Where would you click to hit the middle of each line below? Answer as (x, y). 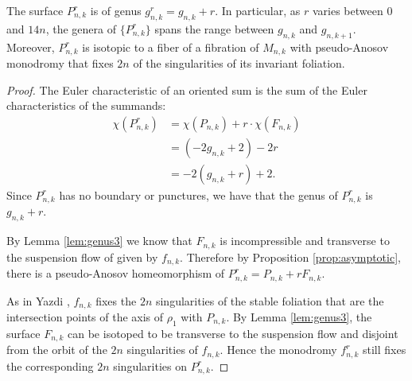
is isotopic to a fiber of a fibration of (171, 47)
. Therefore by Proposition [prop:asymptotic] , (290, 257)
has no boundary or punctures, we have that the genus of (198, 194)
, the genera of (81, 28)
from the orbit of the (57, 350)
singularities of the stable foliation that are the (270, 300)
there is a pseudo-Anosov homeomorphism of (116, 273)
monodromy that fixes (60, 63)
